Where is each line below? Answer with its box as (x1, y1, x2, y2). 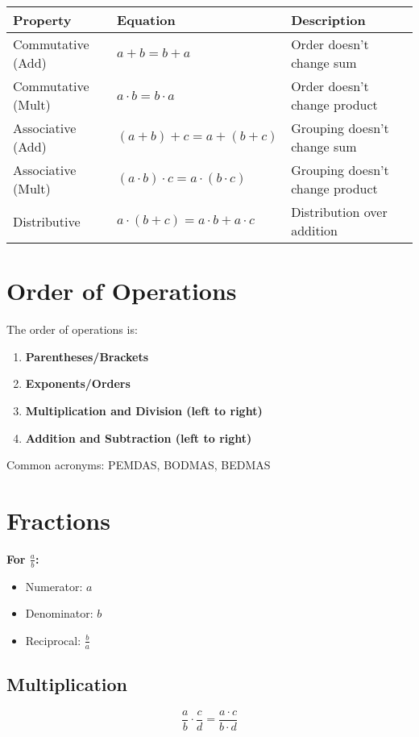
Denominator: (25, 605, 93, 622)
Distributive (13, 211, 81, 231)
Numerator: (25, 577, 83, 594)
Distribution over (291, 202, 388, 221)
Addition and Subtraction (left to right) (25, 429, 252, 446)
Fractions (6, 503, 110, 536)
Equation (117, 10, 176, 29)
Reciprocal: (25, 631, 81, 648)
